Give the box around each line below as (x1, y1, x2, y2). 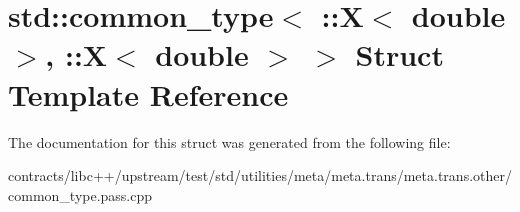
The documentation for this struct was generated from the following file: (8, 131, 451, 152)
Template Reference (8, 73, 289, 114)
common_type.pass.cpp (8, 184, 153, 205)
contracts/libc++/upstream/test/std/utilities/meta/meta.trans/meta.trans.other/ (8, 165, 512, 186)
